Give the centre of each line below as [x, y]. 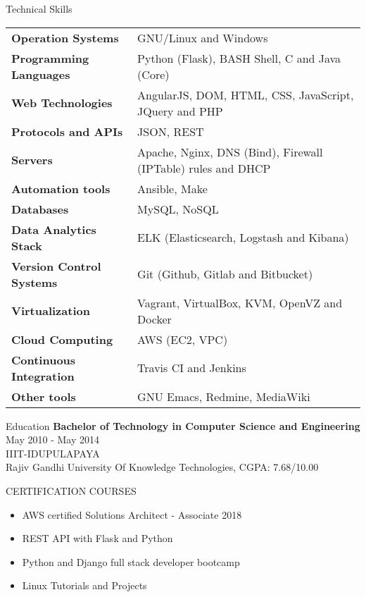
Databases [40, 209]
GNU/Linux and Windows [203, 37]
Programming [50, 58]
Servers [32, 160]
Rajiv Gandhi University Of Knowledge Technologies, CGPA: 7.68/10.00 [162, 467]
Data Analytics [54, 229]
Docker [154, 319]
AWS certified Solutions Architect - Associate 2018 [132, 514]
